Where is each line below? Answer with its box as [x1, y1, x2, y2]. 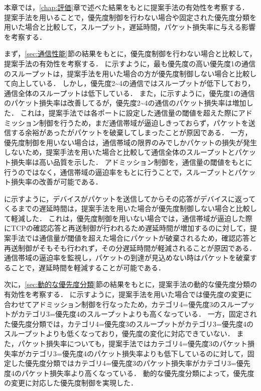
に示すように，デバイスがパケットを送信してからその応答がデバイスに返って [4, 193, 256, 204]
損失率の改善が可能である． [11, 176, 102, 187]
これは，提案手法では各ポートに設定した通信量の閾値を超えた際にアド [20, 107, 252, 118]
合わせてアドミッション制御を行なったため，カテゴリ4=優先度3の [4, 299, 220, 309]
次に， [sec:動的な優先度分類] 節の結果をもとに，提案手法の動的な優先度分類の [4, 279, 257, 289]
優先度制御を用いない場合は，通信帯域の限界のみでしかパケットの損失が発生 [4, 137, 257, 147]
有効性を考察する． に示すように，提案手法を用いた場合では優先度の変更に [4, 289, 252, 300]
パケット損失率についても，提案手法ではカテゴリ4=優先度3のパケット [18, 338, 247, 348]
